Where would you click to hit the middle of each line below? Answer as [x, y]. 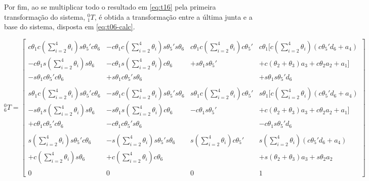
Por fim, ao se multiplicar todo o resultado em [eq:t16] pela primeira [110, 7]
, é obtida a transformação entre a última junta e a [173, 16]
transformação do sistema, [45, 16]
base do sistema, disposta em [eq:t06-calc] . [70, 27]
